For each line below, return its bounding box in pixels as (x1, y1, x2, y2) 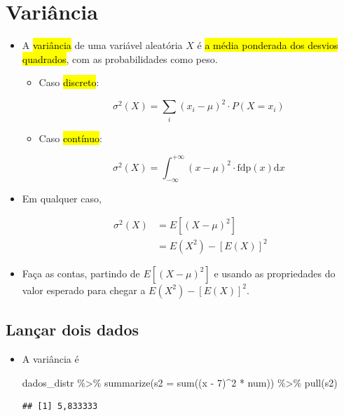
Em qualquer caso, (22, 190, 102, 205)
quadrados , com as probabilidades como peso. (22, 51, 218, 66)
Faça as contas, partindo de (22, 265, 140, 280)
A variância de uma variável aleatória (22, 38, 183, 53)
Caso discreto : (39, 75, 99, 90)
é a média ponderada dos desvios (197, 38, 338, 53)
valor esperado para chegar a (22, 282, 146, 297)
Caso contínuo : (39, 130, 102, 145)
